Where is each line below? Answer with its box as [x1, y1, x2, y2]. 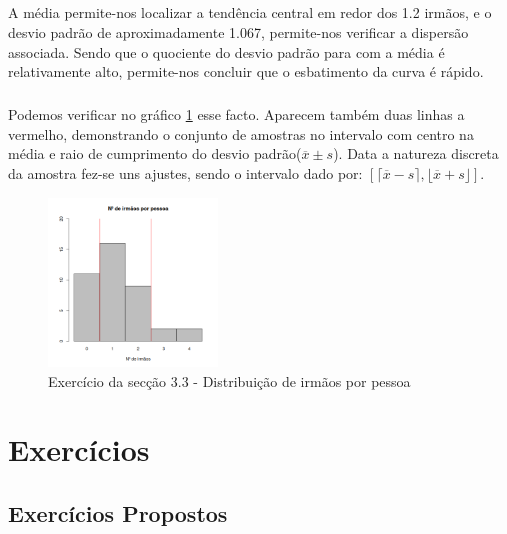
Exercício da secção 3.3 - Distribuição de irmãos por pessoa [48, 370, 411, 391]
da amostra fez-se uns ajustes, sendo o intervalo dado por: [8, 162, 363, 183]
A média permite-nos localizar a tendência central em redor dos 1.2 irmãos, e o [8, 2, 492, 23]
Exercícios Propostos [8, 498, 228, 529]
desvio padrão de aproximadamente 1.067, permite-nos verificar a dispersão [8, 21, 469, 42]
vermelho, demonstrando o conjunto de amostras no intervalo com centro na [8, 123, 474, 144]
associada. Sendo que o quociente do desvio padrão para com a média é [8, 41, 445, 62]
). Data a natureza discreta [333, 143, 499, 164]
